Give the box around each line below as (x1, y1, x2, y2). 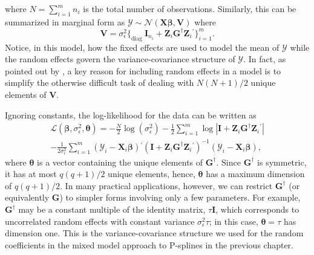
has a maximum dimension (206, 167, 305, 180)
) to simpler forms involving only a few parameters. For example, (59, 191, 301, 204)
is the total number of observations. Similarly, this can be (83, 2, 296, 15)
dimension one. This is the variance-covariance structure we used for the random (5, 227, 304, 239)
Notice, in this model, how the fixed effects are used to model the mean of (5, 40, 280, 53)
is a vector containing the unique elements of (37, 155, 203, 168)
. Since (216, 155, 241, 168)
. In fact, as (243, 53, 286, 65)
